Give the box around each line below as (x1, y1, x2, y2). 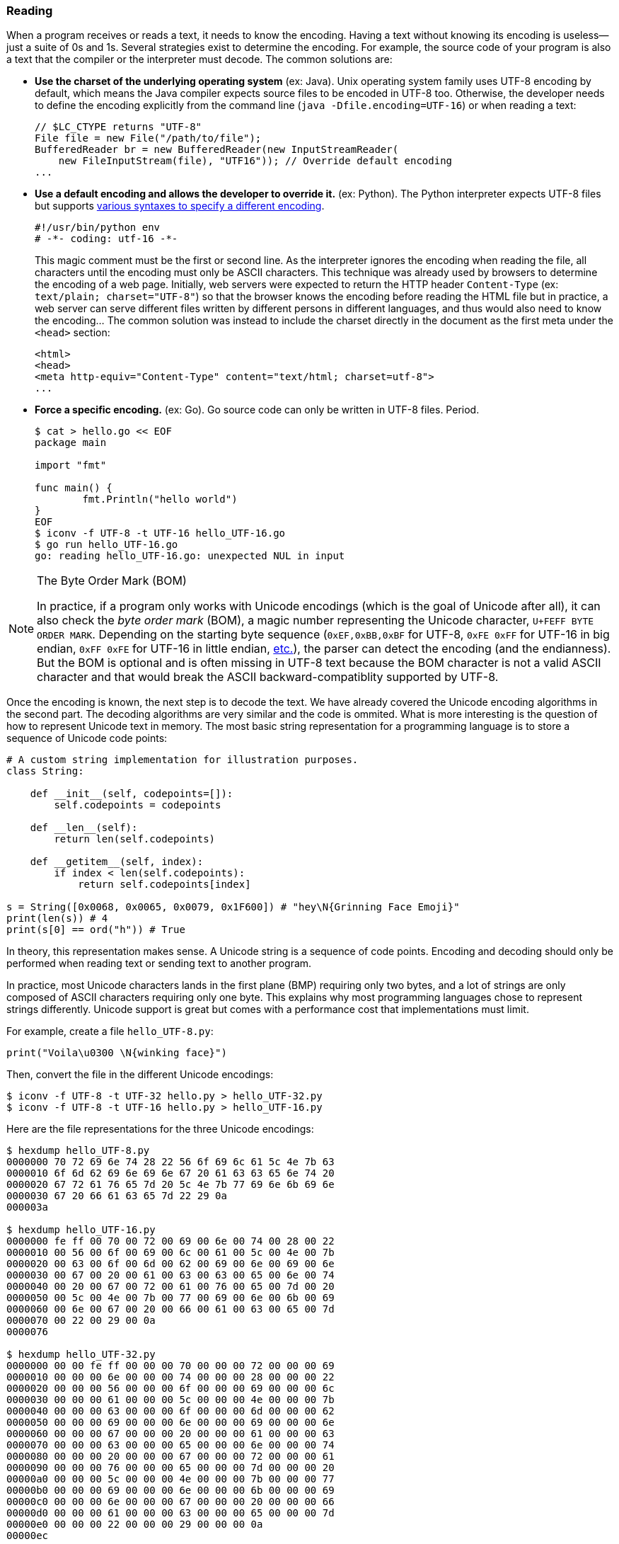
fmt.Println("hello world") (82, 493, 238, 505)
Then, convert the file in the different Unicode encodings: (6, 1068, 274, 1081)
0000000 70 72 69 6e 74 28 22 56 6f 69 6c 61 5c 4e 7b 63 (6, 1156, 335, 1168)
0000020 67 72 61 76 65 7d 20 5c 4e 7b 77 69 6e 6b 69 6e (6, 1179, 335, 1191)
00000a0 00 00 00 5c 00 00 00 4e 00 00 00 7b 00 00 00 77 (6, 1473, 335, 1485)
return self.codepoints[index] (78, 879, 251, 891)
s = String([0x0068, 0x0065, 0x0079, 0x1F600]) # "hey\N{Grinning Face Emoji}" (6, 901, 460, 913)
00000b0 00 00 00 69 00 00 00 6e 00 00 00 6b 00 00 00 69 (6, 1485, 335, 1497)
